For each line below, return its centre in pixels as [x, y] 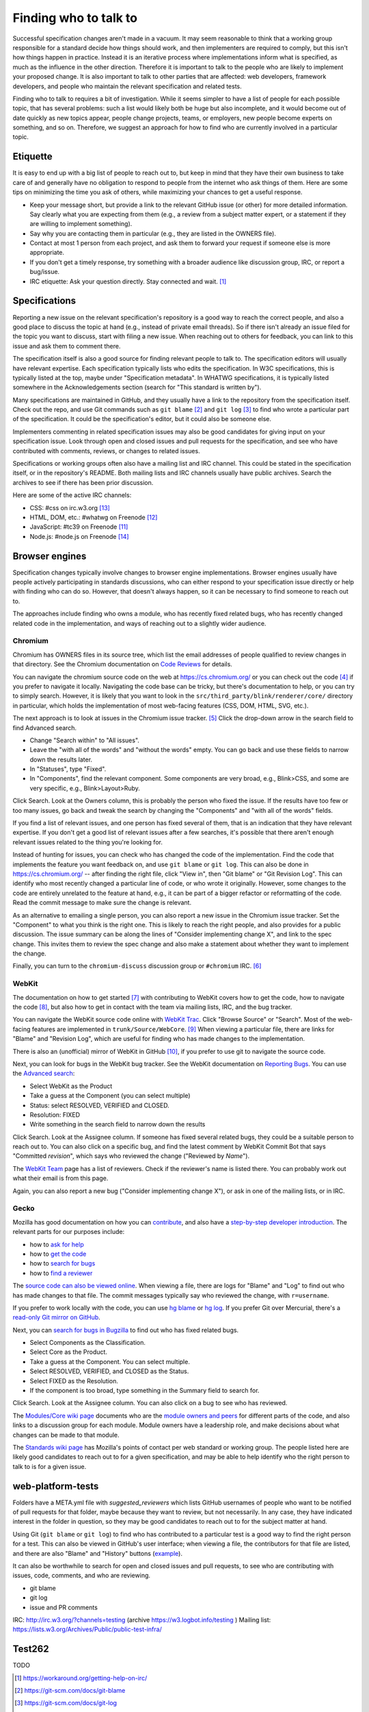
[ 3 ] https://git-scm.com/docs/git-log [66, 1703]
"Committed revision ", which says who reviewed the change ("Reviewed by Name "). [131, 1156]
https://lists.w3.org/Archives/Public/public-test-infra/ [87, 1629]
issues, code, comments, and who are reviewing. [81, 1576]
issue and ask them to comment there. [67, 346]
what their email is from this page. [60, 1179]
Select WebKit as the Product [71, 1086]
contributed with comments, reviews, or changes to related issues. [107, 451]
